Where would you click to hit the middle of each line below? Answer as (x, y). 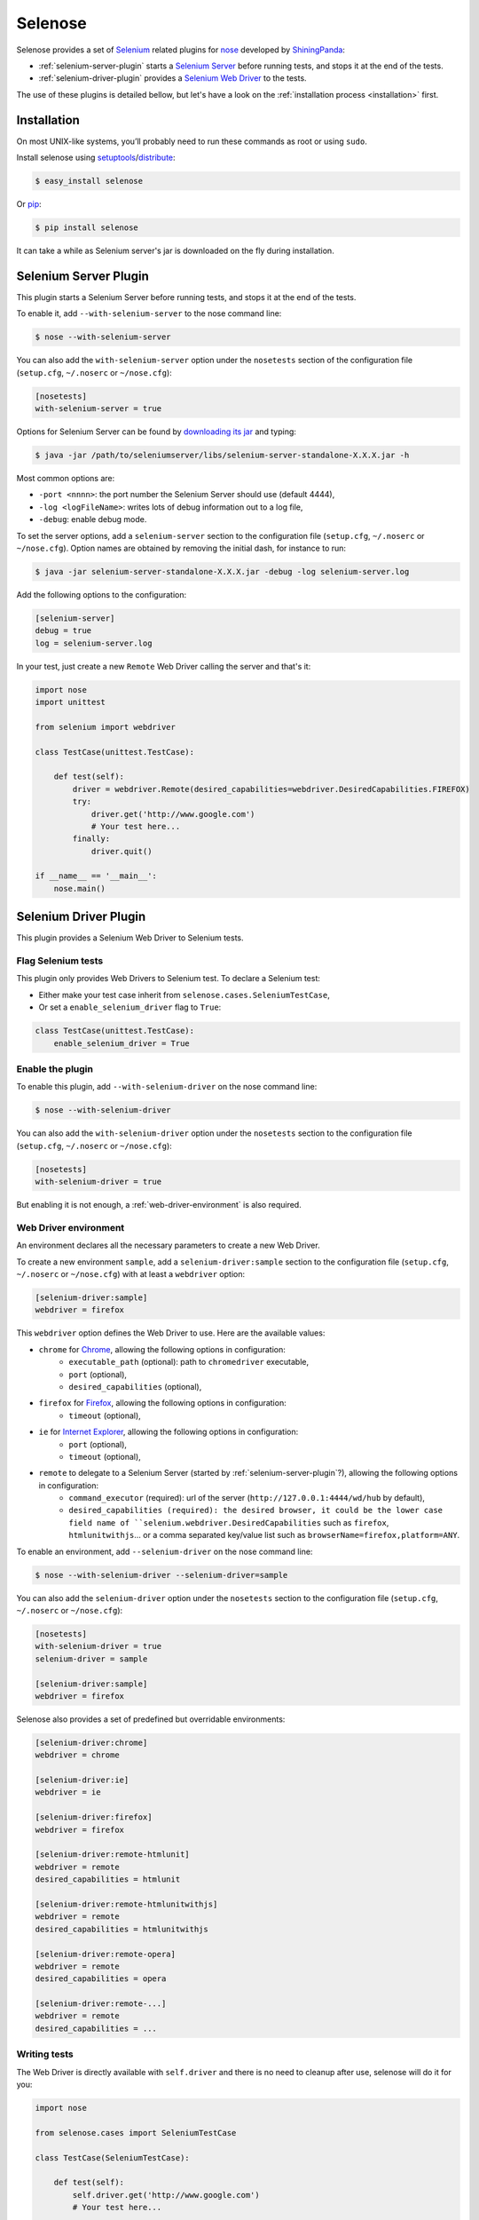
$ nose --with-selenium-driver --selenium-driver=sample (161, 1575)
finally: (91, 839)
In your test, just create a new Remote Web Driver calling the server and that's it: (164, 666)
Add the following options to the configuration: (101, 594)
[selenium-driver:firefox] (94, 1817)
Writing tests (45, 2054)
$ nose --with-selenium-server (103, 337)
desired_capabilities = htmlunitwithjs (122, 1929)
